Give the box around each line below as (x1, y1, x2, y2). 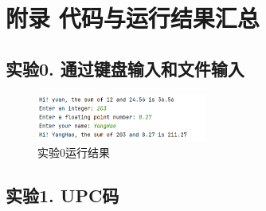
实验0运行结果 (37, 143, 110, 160)
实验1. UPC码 (6, 182, 119, 207)
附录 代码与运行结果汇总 (6, 2, 260, 34)
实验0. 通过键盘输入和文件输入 (6, 56, 244, 80)
